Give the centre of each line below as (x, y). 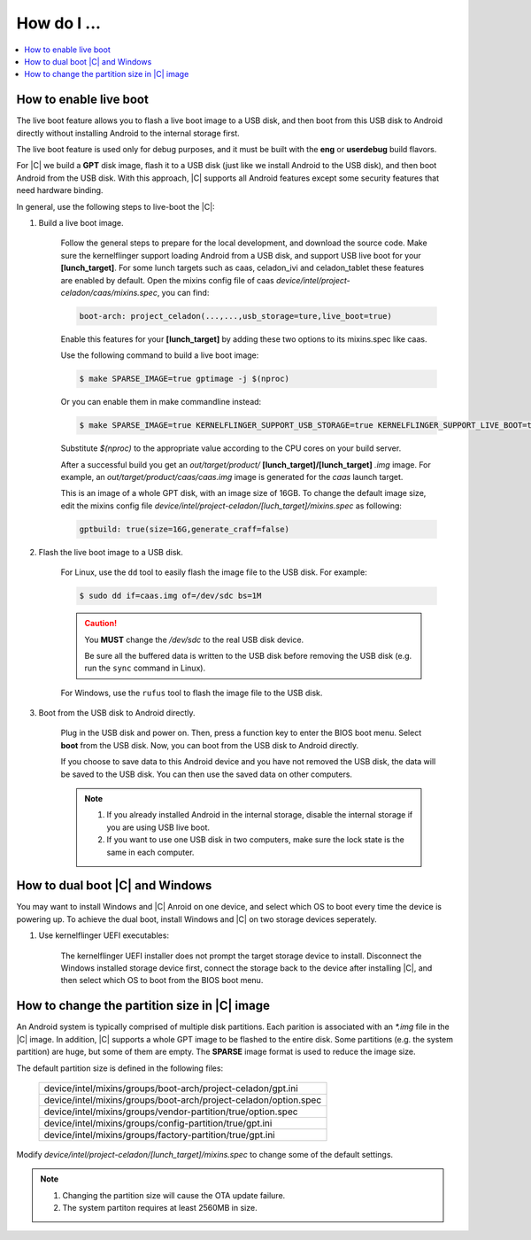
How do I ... (59, 23)
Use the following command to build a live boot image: (160, 355)
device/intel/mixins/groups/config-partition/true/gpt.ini (158, 1123)
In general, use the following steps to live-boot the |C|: (116, 206)
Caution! (101, 624)
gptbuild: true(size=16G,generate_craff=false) (184, 529)
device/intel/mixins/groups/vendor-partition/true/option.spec (171, 1112)
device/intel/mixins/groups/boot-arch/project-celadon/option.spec (183, 1100)
